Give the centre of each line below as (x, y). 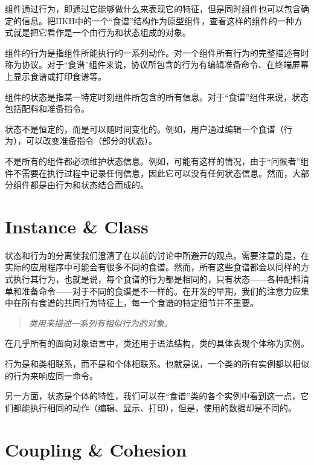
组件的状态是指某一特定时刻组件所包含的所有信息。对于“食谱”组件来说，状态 (157, 96)
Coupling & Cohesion (96, 449)
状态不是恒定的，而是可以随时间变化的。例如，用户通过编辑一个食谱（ (144, 128)
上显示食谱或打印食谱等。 (56, 76)
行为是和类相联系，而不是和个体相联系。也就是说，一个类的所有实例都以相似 (157, 363)
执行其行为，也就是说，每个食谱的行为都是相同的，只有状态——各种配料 (157, 279)
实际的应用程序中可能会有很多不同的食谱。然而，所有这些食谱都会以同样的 (153, 267)
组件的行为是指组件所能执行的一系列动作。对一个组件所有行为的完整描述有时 (157, 52)
